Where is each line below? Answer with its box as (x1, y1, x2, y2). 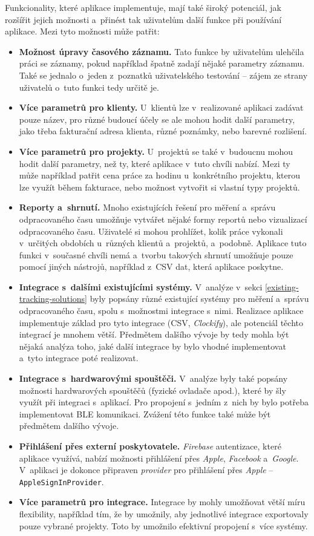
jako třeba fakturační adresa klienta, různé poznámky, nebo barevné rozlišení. (19, 125, 307, 137)
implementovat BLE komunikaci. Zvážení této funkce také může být (19, 407, 271, 420)
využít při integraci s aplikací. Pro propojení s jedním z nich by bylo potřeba (19, 396, 309, 408)
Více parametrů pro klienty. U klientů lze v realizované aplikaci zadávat (19, 101, 304, 114)
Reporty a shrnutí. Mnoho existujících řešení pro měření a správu (19, 201, 276, 214)
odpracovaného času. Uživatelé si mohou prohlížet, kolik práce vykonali (19, 224, 283, 237)
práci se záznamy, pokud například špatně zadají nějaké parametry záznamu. (19, 57, 305, 70)
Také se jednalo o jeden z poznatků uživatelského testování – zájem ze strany (19, 68, 308, 81)
